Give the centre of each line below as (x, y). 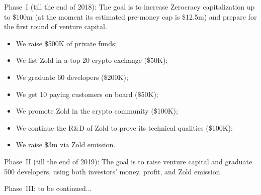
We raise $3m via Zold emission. (66, 144)
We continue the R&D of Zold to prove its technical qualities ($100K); (124, 127)
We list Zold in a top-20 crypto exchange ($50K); (92, 60)
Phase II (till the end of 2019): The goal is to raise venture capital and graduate (128, 161)
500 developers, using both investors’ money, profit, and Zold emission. (113, 171)
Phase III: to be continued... (48, 188)
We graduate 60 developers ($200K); (72, 77)
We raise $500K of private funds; (66, 43)
